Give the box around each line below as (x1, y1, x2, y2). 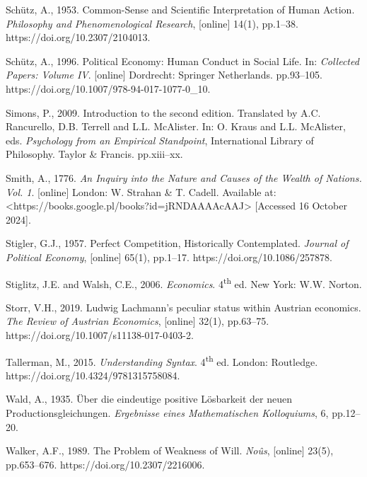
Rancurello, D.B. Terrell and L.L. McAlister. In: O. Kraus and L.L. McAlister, (6, 119, 346, 134)
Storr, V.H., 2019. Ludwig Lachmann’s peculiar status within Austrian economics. (6, 299, 361, 314)
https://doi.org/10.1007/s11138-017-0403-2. (6, 327, 194, 342)
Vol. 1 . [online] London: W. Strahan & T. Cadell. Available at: (6, 184, 276, 199)
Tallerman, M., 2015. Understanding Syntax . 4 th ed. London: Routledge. (6, 352, 318, 369)
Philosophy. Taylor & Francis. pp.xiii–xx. (6, 146, 183, 161)
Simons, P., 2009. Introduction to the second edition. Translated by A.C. (6, 105, 321, 120)
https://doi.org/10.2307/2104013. (6, 30, 151, 45)
